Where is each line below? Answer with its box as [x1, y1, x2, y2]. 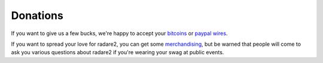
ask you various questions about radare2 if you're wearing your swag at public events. [11, 49, 224, 56]
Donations [11, 9, 64, 22]
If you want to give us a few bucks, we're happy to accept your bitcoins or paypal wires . [11, 30, 228, 37]
